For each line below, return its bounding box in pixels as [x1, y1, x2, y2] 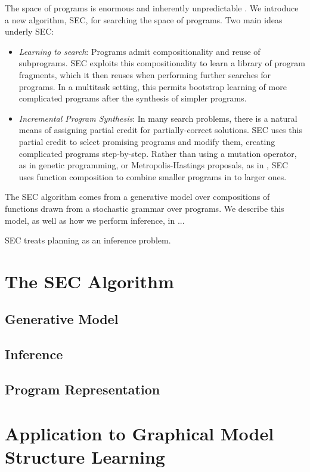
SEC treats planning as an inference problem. [5, 234, 171, 246]
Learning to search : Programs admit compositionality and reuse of [18, 45, 261, 57]
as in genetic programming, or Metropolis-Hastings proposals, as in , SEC [18, 159, 289, 171]
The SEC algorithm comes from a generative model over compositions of [5, 190, 270, 203]
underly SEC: [5, 25, 54, 38]
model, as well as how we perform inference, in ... [5, 214, 185, 226]
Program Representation [5, 380, 160, 399]
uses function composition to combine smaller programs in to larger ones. [18, 170, 287, 183]
